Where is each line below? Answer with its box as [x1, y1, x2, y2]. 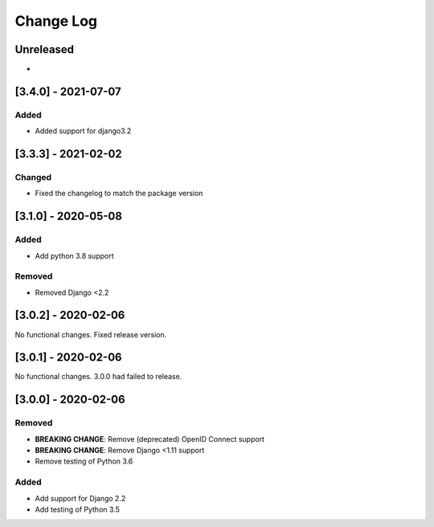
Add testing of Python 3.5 [35, 505, 120, 514]
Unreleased [14, 43, 75, 56]
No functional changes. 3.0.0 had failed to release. [14, 372, 182, 382]
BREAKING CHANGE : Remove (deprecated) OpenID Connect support [35, 434, 265, 443]
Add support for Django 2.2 [35, 493, 126, 503]
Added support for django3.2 [35, 126, 132, 136]
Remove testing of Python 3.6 [35, 456, 133, 466]
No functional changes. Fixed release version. [14, 329, 167, 339]
